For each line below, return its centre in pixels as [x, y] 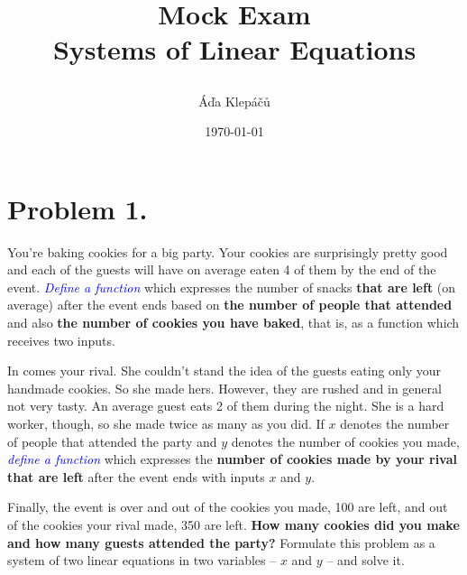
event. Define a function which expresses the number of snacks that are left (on [232, 287]
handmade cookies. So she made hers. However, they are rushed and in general [224, 388]
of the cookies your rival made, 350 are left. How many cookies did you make [233, 524]
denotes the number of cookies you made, [345, 441]
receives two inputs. [61, 340]
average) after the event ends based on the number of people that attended [230, 305]
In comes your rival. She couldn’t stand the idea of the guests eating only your [224, 371]
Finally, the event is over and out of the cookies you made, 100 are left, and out [228, 507]
